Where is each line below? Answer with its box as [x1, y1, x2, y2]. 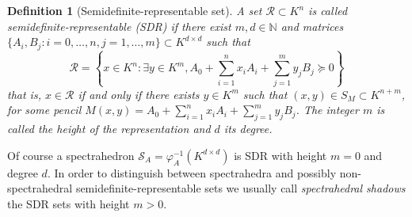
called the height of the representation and [7, 120, 211, 137]
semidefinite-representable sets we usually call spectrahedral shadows [75, 180, 406, 196]
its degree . [223, 120, 273, 137]
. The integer [296, 101, 359, 118]
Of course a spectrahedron [7, 147, 135, 163]
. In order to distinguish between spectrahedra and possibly [47, 164, 337, 181]
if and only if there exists [78, 86, 200, 102]
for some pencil [7, 101, 82, 118]
